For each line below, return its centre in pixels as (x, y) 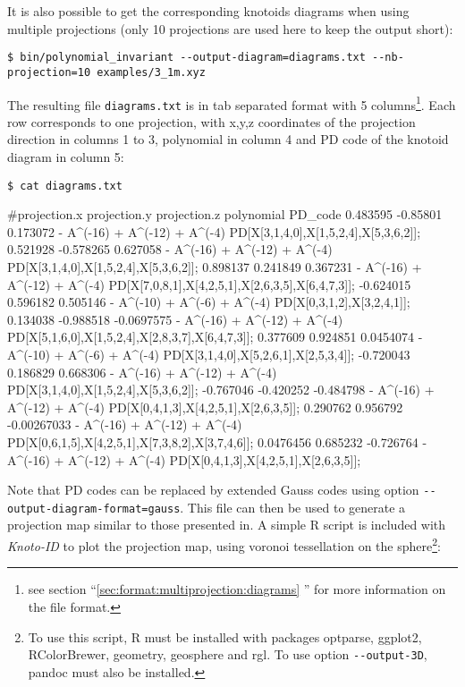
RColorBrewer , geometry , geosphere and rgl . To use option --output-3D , (228, 654)
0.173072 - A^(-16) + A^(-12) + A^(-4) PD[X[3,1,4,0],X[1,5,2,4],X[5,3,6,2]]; (214, 231)
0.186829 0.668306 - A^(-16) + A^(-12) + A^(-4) (142, 372)
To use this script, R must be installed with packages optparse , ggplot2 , (225, 636)
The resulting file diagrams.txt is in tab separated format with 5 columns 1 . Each (232, 103)
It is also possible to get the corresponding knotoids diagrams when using (208, 11)
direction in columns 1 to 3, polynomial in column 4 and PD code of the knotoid (228, 139)
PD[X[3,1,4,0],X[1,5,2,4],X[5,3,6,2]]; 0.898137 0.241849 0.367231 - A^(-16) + (215, 267)
